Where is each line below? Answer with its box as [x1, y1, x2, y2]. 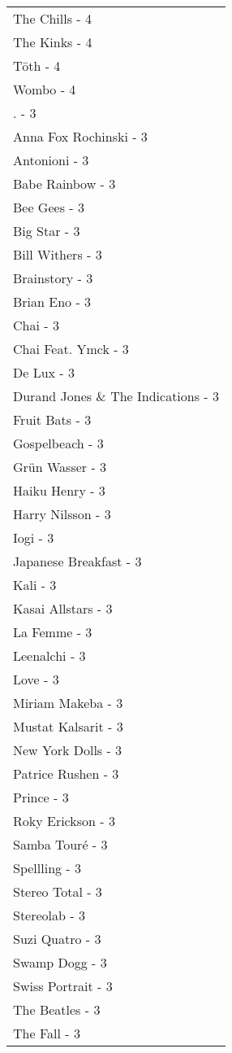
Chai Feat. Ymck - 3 [13, 339, 129, 358]
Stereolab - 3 [13, 906, 85, 924]
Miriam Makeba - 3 [13, 693, 123, 712]
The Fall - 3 [13, 1024, 80, 1042]
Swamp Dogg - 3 [13, 953, 107, 972]
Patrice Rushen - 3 [13, 764, 119, 783]
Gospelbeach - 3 [13, 434, 104, 452]
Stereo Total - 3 [13, 882, 102, 901]
